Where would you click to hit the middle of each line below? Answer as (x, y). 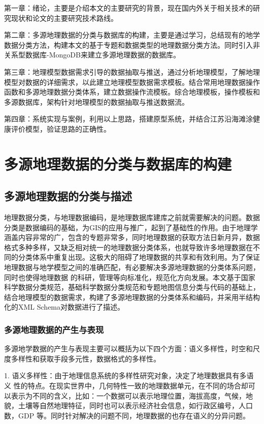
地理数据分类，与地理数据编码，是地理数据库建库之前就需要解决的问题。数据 (132, 217)
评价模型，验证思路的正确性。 (61, 128)
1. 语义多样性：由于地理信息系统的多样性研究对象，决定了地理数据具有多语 (129, 375)
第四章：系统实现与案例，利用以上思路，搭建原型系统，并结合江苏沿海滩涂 (128, 119)
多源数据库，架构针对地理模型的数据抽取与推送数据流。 (96, 101)
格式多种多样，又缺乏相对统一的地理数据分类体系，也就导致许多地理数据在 (128, 247)
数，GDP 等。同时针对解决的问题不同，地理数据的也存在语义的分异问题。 (127, 415)
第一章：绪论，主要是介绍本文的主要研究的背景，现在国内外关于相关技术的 (128, 8)
